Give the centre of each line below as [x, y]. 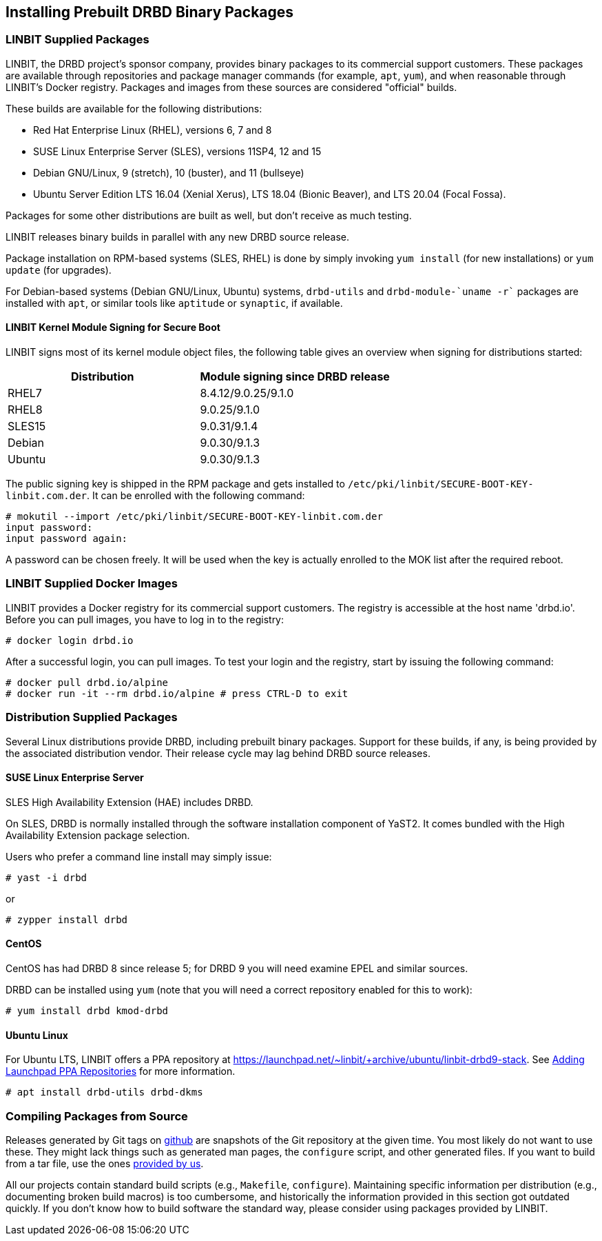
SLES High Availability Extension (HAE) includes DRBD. [129, 802]
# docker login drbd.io [70, 640]
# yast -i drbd [46, 877]
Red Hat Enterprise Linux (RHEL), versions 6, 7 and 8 [153, 130]
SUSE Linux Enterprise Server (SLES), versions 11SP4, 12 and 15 [177, 151]
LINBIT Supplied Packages [77, 40]
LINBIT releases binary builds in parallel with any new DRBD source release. [178, 236]
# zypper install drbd [67, 919]
